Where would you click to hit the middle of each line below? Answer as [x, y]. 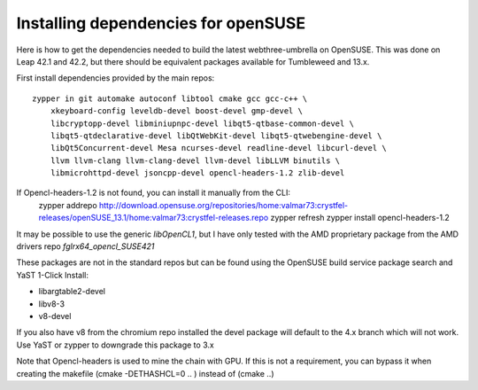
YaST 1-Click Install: [52, 275]
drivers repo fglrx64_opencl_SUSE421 [85, 246]
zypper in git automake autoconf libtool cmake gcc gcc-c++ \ [170, 98]
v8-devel [55, 316]
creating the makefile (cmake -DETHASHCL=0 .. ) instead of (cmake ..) [145, 373]
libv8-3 [52, 304]
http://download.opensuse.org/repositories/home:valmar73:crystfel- [224, 205]
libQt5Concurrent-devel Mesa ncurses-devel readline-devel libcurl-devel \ [218, 148]
